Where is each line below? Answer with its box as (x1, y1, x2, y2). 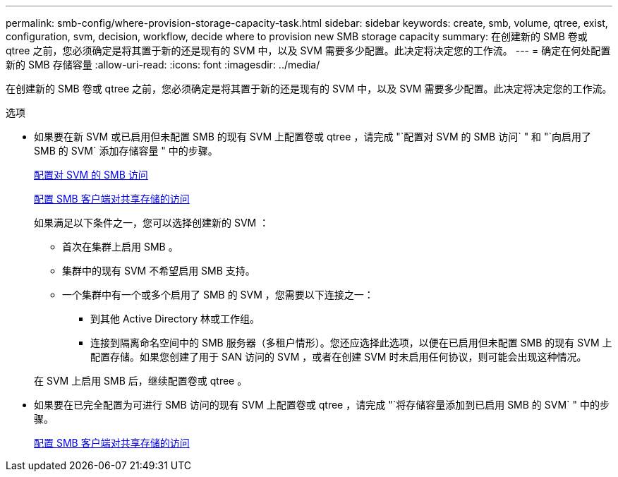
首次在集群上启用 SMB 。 (62, 241, 178, 253)
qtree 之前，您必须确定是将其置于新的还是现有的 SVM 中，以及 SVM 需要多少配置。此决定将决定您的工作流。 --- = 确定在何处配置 (6, 44, 611, 56)
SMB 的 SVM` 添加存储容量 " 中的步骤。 (34, 145, 218, 157)
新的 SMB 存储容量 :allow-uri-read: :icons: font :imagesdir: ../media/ (6, 59, 320, 71)
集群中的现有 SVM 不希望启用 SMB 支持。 (62, 265, 255, 277)
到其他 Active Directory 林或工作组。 (90, 313, 260, 325)
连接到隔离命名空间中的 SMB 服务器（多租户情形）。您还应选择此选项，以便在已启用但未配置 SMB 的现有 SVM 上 (90, 337, 612, 349)
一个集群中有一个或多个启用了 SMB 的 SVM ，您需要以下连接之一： (62, 289, 374, 301)
